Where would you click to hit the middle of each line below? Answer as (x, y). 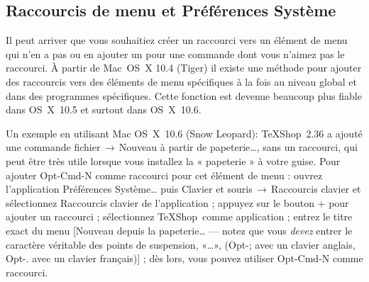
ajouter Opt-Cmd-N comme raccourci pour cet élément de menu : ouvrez (164, 175)
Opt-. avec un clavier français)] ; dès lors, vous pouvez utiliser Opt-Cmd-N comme (184, 258)
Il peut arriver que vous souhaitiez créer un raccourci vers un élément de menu (177, 40)
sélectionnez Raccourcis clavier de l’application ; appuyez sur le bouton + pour (177, 202)
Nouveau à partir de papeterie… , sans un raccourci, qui (238, 147)
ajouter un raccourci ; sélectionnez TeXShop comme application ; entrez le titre (179, 216)
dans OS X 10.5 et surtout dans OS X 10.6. (104, 109)
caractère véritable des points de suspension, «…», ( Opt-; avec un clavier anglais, (181, 244)
